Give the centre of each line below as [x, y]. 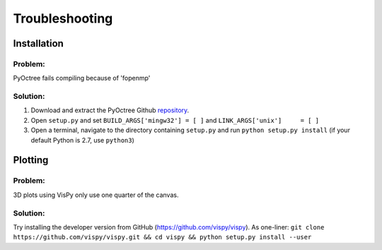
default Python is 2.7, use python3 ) [82, 140]
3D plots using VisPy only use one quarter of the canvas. [96, 195]
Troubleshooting [63, 18]
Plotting [31, 160]
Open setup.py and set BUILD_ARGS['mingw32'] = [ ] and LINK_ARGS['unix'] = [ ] [175, 120]
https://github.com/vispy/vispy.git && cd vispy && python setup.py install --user [162, 237]
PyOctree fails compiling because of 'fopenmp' [82, 78]
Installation [38, 43]
